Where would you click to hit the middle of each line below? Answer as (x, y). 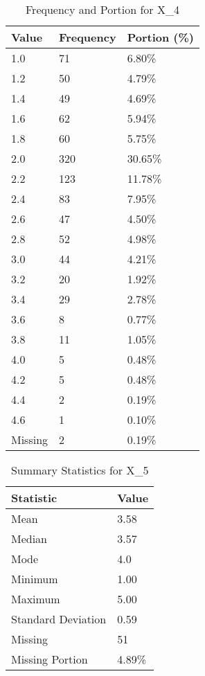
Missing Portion (50, 659)
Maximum (36, 599)
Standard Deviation (59, 619)
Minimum (35, 579)
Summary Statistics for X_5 (80, 470)
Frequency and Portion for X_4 (102, 9)
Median (29, 539)
